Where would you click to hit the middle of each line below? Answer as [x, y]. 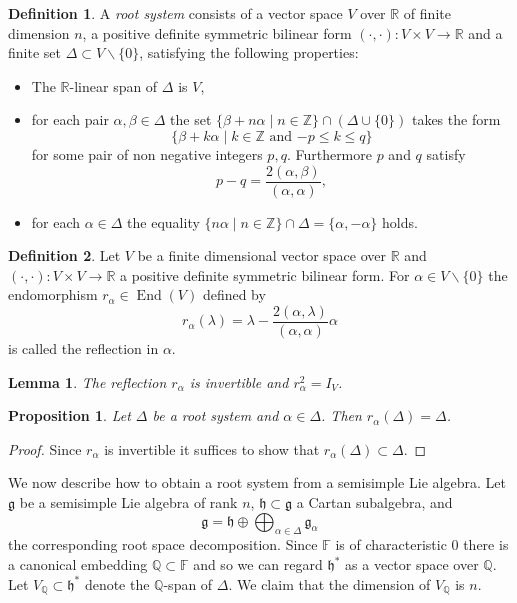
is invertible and [239, 381]
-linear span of [113, 85]
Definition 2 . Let [64, 255]
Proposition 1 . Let [69, 415]
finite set [34, 52]
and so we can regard [258, 564]
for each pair [70, 119]
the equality [163, 221]
